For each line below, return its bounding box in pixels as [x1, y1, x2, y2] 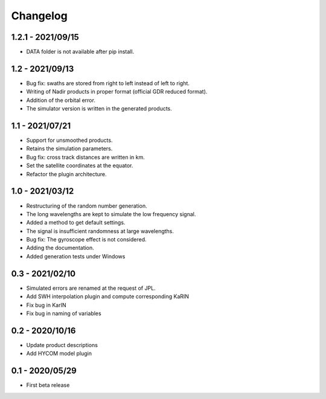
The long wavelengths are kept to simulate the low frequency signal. [26, 210, 196, 217]
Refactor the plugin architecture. [26, 170, 107, 177]
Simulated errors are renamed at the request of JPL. [26, 284, 156, 292]
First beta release [26, 381, 70, 389]
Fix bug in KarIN [26, 301, 66, 308]
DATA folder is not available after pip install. [26, 48, 135, 56]
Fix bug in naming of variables [26, 310, 102, 317]
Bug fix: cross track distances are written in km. [26, 153, 145, 161]
